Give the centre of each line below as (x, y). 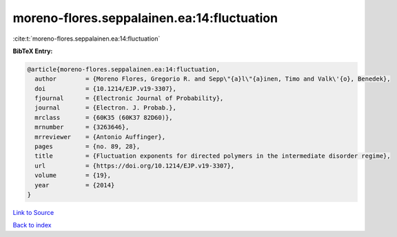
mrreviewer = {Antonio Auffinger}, (100, 137)
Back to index (32, 225)
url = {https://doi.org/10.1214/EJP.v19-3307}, (135, 166)
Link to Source (33, 212)
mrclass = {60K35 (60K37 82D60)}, (104, 117)
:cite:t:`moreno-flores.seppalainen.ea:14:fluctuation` (86, 39)
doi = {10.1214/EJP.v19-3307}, (106, 89)
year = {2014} (75, 185)
